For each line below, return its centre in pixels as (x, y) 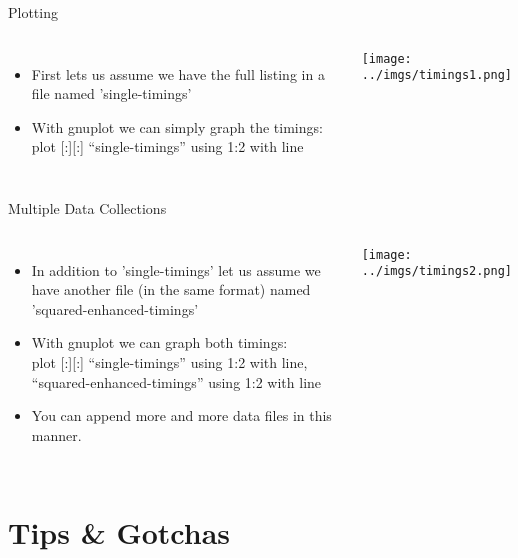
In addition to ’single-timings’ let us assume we (176, 269)
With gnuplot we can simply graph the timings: (177, 126)
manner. (56, 434)
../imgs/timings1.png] (437, 75)
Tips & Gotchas (119, 531)
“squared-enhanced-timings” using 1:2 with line (176, 381)
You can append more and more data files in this (181, 415)
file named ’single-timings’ (111, 93)
